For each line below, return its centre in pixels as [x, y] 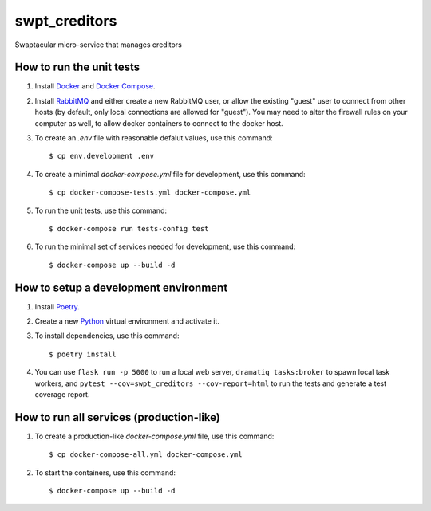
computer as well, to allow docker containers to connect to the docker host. [159, 123]
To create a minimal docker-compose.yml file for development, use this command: [170, 174]
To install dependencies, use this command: [107, 336]
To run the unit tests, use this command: [101, 210]
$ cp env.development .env [102, 156]
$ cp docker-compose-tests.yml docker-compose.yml [150, 193]
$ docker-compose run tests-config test [129, 228]
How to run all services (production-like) [118, 417]
